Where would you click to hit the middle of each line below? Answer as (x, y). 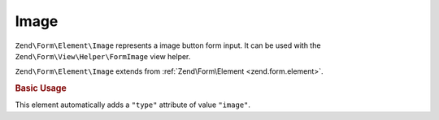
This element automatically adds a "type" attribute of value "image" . (133, 105)
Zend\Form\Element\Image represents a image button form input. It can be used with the (168, 45)
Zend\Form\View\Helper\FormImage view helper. (103, 56)
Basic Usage (41, 88)
